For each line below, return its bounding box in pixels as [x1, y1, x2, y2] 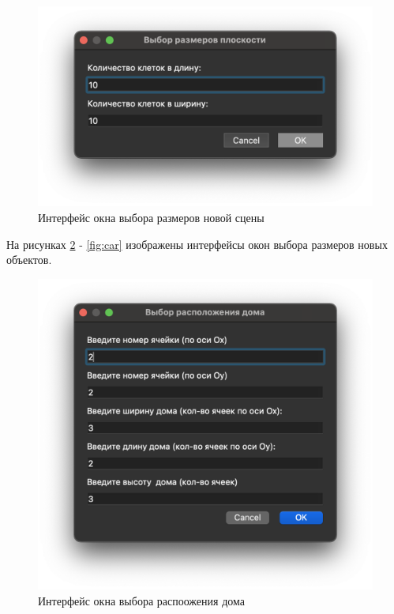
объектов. [6, 251, 52, 268]
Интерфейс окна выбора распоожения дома [38, 592, 245, 608]
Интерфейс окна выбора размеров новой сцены [38, 209, 265, 225]
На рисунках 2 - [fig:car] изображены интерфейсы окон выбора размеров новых [6, 235, 388, 252]
